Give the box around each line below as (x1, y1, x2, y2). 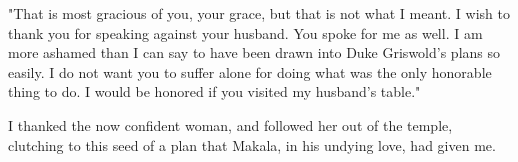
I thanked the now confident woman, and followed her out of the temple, (8, 114, 453, 135)
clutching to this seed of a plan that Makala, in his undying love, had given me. (8, 134, 496, 155)
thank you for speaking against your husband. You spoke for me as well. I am (8, 22, 483, 43)
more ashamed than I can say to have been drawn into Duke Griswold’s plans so (8, 42, 500, 63)
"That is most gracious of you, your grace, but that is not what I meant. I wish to (8, 3, 510, 23)
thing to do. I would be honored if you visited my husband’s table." (8, 81, 421, 102)
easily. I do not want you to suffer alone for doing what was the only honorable (8, 61, 492, 82)
